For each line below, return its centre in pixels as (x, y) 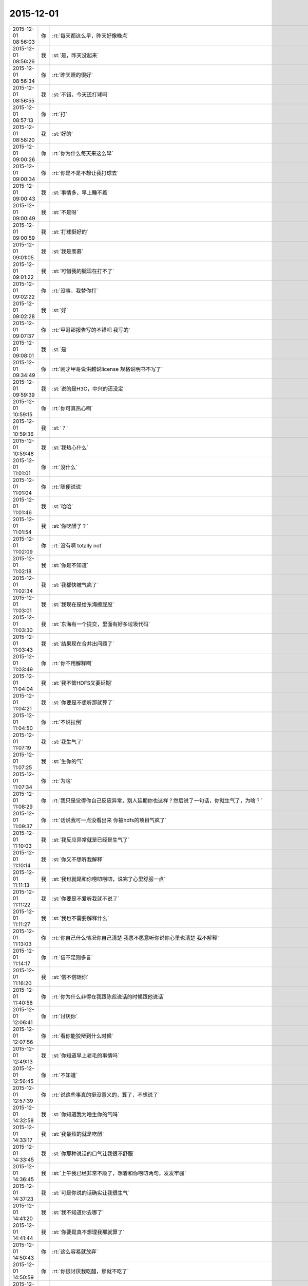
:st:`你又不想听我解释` (78, 859)
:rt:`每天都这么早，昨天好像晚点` (91, 35)
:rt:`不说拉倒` (68, 722)
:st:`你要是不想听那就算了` (83, 702)
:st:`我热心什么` (70, 448)
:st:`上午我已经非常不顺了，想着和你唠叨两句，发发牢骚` (119, 1173)
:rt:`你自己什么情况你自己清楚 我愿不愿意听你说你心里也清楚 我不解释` (136, 938)
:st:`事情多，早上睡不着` (81, 192)
